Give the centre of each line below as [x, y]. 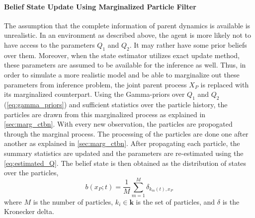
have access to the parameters [49, 44]
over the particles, [31, 173]
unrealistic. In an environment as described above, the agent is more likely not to [128, 35]
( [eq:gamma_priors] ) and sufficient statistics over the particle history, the [116, 104]
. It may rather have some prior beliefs [188, 44]
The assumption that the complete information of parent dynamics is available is [127, 25]
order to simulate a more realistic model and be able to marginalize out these [122, 74]
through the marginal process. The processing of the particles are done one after [126, 133]
